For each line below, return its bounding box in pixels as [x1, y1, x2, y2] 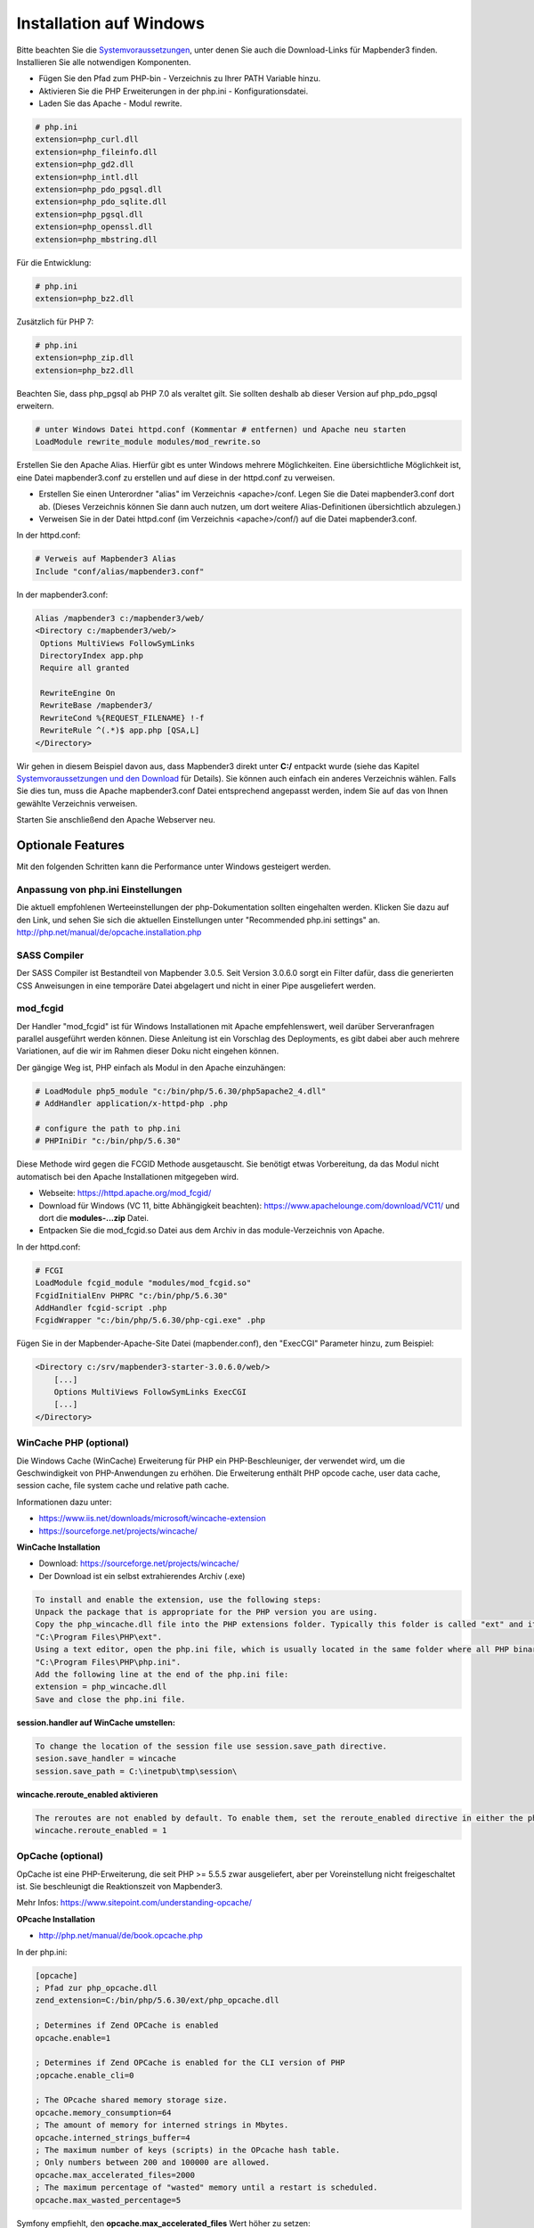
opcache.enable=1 [35, 2033, 111, 2043]
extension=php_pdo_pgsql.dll [35, 184, 163, 195]
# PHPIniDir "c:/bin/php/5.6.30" [35, 1136, 182, 1146]
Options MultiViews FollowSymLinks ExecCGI [53, 1387, 247, 1397]
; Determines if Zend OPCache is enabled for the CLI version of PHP [35, 2058, 345, 2068]
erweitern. [16, 401, 54, 412]
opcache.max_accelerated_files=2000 [35, 2170, 196, 2180]
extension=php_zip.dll [35, 353, 134, 363]
